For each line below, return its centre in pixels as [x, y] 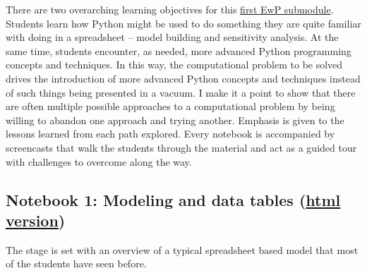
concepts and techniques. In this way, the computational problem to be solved [174, 65]
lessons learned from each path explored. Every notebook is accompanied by [170, 134]
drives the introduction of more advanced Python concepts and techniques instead [183, 78]
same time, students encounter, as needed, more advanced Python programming [179, 50]
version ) [36, 220]
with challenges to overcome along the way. [99, 161]
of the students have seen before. [76, 263]
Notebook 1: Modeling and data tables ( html [173, 199]
